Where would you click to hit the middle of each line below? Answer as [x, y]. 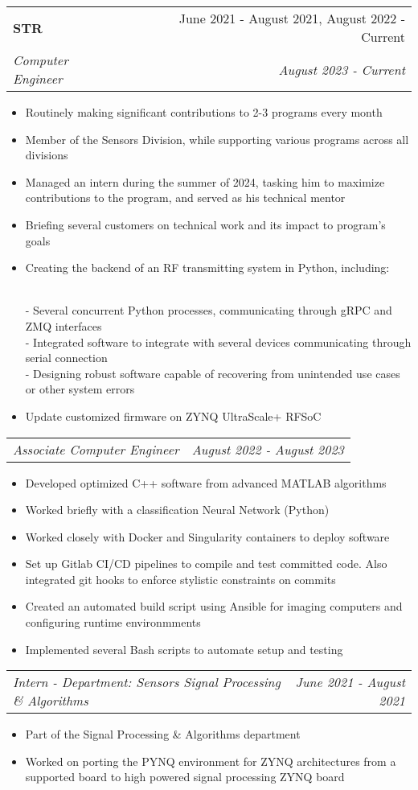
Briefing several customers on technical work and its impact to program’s [205, 224]
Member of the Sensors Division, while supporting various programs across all [217, 139]
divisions [47, 155]
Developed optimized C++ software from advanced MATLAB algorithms [206, 482]
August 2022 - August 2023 [268, 449]
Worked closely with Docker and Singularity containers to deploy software [207, 536]
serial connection [66, 358]
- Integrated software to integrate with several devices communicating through [218, 342]
